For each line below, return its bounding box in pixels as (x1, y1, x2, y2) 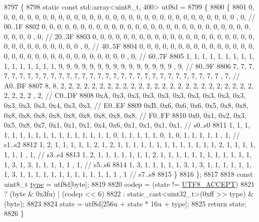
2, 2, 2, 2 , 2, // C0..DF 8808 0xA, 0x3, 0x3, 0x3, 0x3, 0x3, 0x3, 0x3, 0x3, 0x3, (4, 90, 246, 100)
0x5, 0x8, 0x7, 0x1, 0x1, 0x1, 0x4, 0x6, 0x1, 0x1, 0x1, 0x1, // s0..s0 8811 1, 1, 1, (4, 120, 250, 130)
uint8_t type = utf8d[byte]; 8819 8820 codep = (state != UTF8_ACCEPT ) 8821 (4, 178, 255, 189)
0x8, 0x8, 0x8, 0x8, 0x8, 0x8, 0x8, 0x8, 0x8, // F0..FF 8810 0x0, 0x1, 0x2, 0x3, (4, 109, 246, 120)
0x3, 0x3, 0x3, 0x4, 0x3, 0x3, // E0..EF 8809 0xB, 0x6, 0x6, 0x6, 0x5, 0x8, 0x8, (4, 99, 248, 110)
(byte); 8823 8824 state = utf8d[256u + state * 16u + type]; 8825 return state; (4, 198, 246, 208)
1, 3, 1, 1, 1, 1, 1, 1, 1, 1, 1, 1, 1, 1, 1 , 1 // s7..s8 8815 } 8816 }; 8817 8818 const (4, 169, 253, 179)
